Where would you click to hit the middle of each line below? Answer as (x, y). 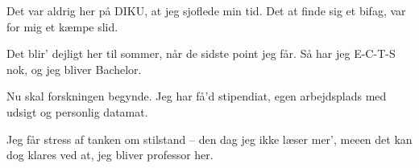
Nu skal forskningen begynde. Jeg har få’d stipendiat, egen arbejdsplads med (197, 96)
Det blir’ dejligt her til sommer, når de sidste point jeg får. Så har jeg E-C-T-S (201, 53)
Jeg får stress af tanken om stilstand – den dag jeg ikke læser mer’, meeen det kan (209, 139)
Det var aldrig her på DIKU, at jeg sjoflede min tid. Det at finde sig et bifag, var (206, 10)
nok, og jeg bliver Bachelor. (74, 69)
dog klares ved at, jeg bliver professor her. (110, 155)
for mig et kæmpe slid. (62, 26)
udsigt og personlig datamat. (77, 111)
